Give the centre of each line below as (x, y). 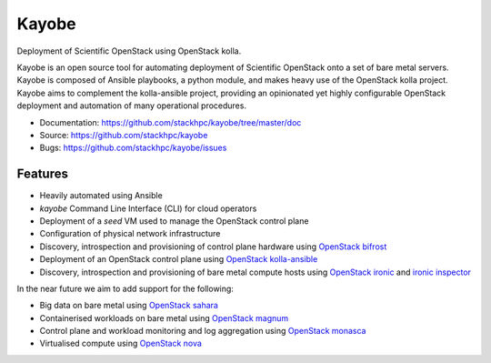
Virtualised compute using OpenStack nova (120, 343)
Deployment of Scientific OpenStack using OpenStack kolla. (129, 51)
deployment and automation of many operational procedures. (132, 106)
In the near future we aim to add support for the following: (125, 288)
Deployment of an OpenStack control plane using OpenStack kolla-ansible (179, 259)
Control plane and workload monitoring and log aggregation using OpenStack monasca (203, 331)
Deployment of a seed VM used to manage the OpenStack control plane (174, 221)
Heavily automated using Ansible (101, 196)
